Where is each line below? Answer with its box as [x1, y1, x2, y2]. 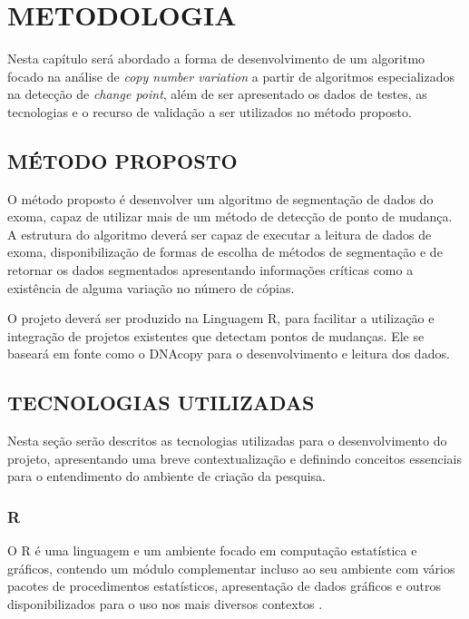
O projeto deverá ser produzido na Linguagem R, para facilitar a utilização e [7, 309, 435, 328]
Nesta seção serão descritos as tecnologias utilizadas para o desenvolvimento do [7, 431, 447, 450]
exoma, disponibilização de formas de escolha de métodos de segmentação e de [7, 242, 443, 261]
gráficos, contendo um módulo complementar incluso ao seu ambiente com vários [7, 558, 455, 577]
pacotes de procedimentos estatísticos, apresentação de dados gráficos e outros [7, 576, 441, 595]
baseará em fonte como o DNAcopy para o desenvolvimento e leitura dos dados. [7, 344, 450, 363]
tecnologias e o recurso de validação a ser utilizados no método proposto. [7, 102, 412, 121]
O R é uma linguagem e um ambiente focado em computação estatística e [7, 541, 417, 560]
